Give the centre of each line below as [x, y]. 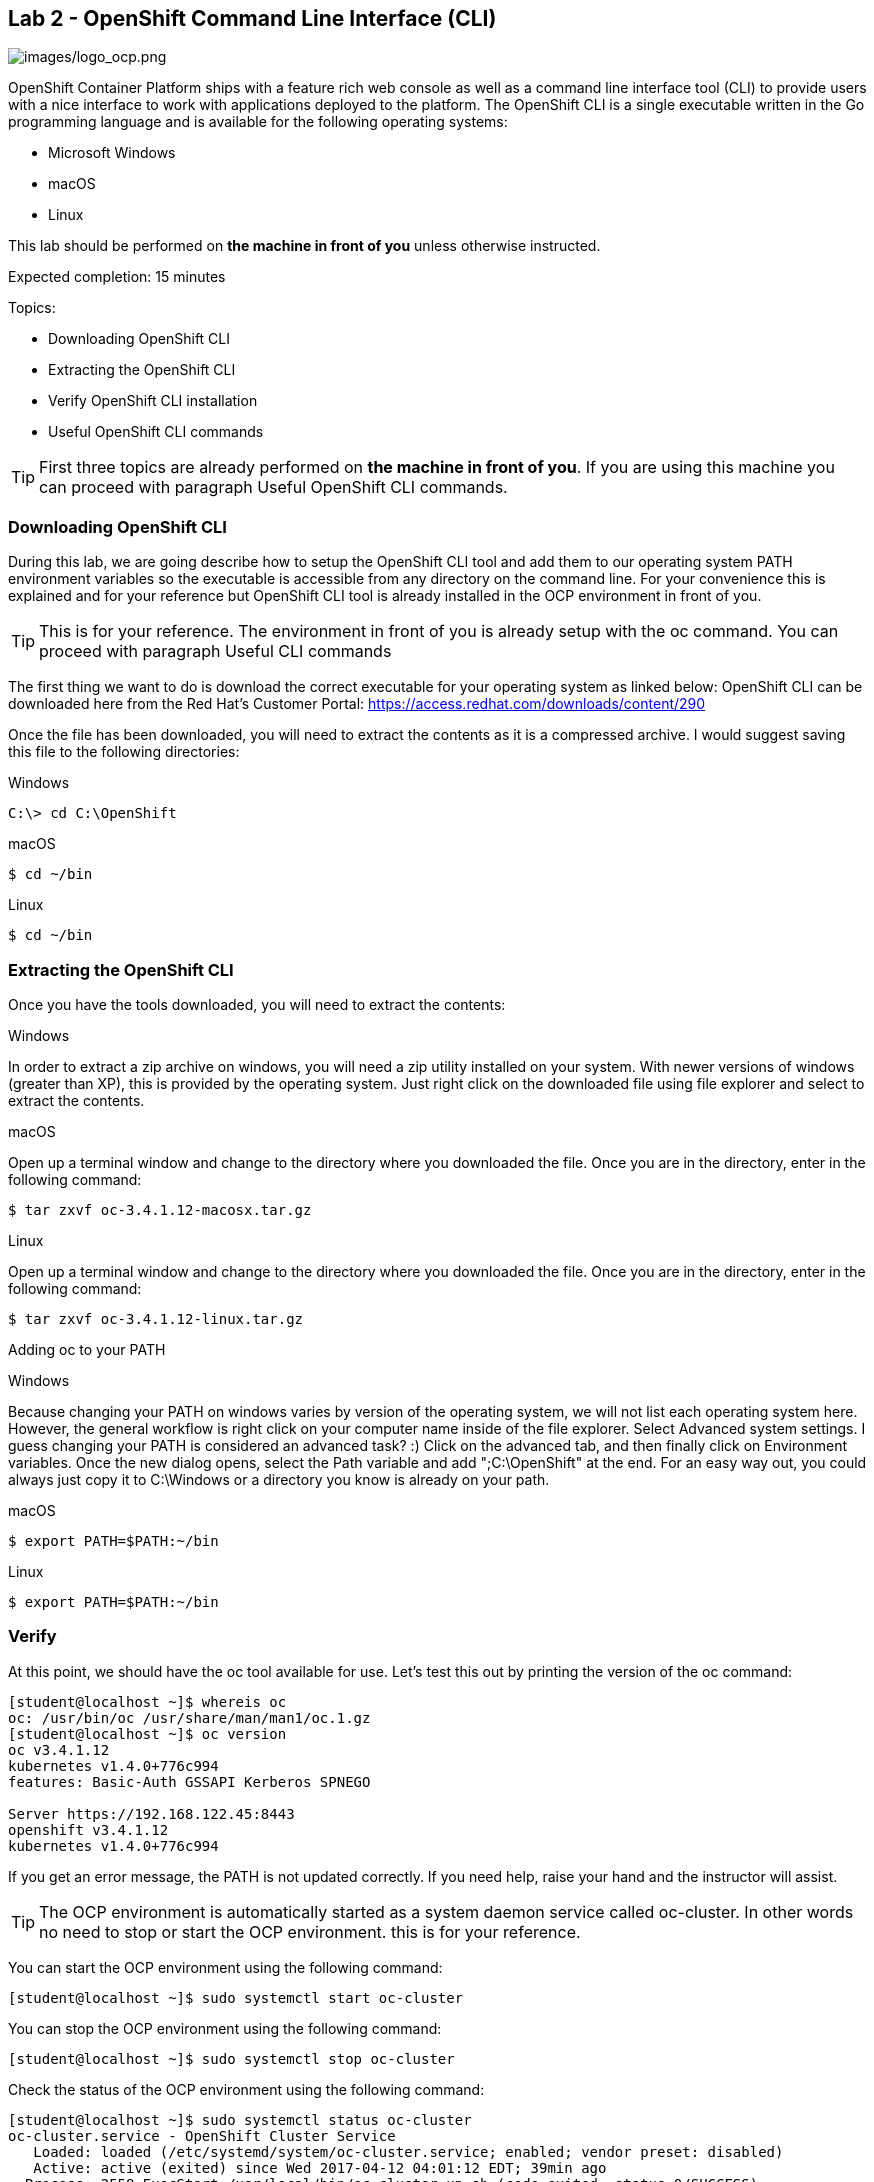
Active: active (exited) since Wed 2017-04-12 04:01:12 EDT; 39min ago [320, 2167]
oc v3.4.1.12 [59, 1749]
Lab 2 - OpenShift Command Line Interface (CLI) [252, 18]
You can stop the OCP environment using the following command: [225, 2028]
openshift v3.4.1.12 [88, 1829]
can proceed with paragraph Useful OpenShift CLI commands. [273, 487]
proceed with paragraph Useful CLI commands [215, 651]
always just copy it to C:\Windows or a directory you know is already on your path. [279, 1479]
